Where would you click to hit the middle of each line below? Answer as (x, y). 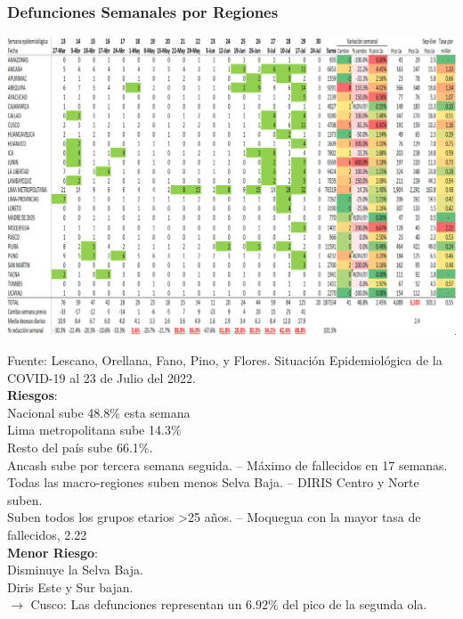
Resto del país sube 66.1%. (80, 447)
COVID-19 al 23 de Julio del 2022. (102, 377)
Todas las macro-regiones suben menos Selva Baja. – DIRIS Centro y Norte (213, 482)
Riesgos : (32, 395)
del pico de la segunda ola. (355, 604)
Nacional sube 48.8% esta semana (99, 412)
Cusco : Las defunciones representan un (136, 604)
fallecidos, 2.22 (47, 534)
